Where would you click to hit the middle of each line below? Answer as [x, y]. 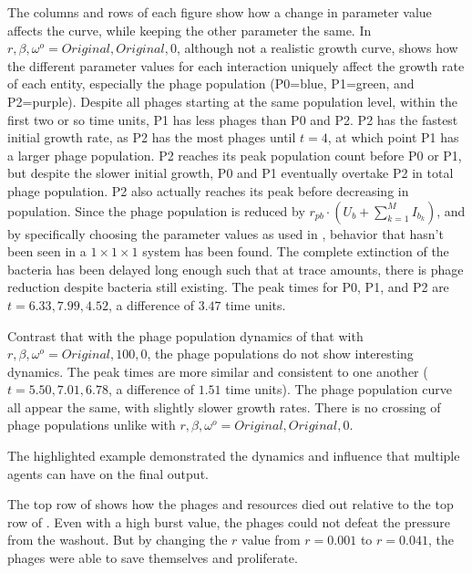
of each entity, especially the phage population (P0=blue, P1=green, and [211, 83]
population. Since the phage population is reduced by [156, 210]
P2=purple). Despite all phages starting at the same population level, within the [232, 101]
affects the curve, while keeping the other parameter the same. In [190, 30]
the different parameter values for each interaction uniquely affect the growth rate [236, 65]
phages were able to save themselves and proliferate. [153, 558]
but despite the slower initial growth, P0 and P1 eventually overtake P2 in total [231, 173]
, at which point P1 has [393, 137]
